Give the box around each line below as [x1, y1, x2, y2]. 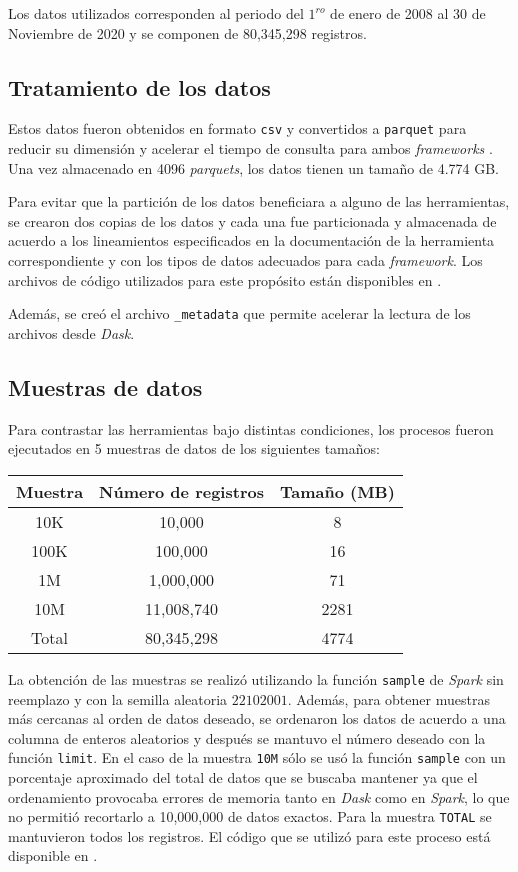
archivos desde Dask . [8, 322, 135, 343]
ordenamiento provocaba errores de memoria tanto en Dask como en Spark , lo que [8, 786, 510, 807]
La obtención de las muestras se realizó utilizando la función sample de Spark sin [8, 668, 504, 689]
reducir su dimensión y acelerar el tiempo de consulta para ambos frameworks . [8, 138, 493, 159]
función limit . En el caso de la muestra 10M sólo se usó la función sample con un [8, 747, 506, 768]
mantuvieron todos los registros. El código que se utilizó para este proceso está [8, 825, 491, 846]
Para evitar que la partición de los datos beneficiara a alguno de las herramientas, [8, 191, 510, 212]
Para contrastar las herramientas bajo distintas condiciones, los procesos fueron [8, 418, 494, 439]
